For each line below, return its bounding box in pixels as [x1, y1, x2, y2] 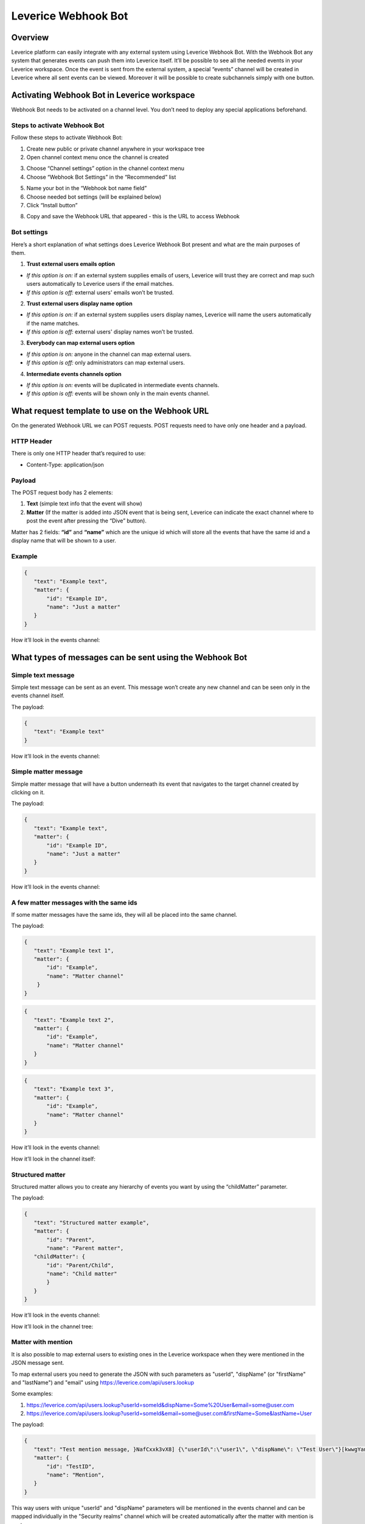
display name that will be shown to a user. [11, 536, 117, 544]
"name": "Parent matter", [46, 1244, 124, 1252]
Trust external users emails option [26, 260, 116, 268]
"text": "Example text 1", [33, 947, 114, 954]
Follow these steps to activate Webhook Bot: [11, 134, 123, 141]
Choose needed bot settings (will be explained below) [26, 193, 162, 201]
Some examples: [11, 1390, 53, 1397]
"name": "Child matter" [46, 1270, 118, 1277]
